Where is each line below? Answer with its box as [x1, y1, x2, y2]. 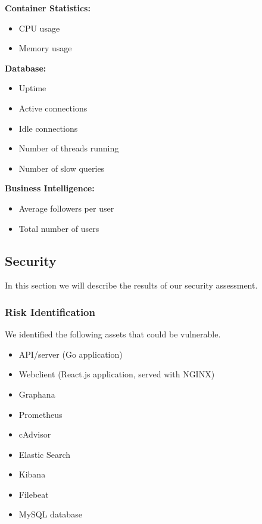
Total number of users [18, 222, 99, 234]
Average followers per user [18, 201, 114, 214]
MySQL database [18, 508, 82, 520]
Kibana [18, 468, 46, 480]
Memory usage [18, 42, 72, 54]
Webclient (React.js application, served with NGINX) [18, 368, 215, 380]
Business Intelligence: [5, 182, 95, 194]
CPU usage [18, 21, 60, 34]
